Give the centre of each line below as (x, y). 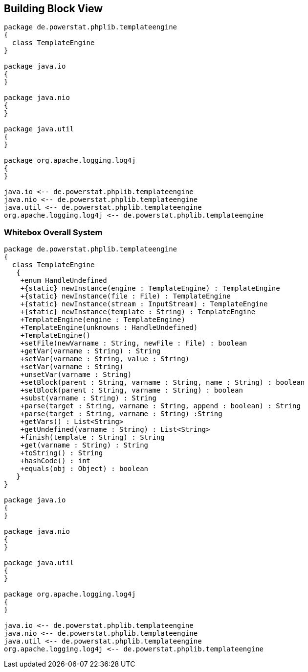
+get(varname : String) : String (84, 445)
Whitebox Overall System (53, 232)
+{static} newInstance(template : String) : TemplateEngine (138, 312)
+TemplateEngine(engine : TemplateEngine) (103, 320)
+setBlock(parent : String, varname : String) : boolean (132, 390)
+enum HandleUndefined (64, 281)
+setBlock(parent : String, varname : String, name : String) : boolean (163, 383)
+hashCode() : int (55, 461)
